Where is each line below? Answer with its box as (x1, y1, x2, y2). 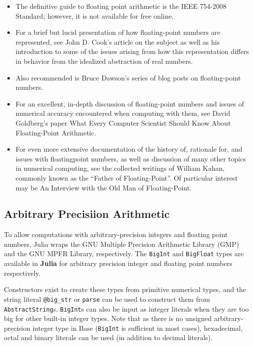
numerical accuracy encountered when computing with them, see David (15, 108, 230, 118)
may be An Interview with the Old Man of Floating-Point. (15, 182, 192, 192)
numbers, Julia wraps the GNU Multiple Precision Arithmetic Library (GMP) (4, 239, 239, 249)
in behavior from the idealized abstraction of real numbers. (15, 55, 193, 66)
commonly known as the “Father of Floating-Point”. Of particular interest (15, 172, 238, 183)
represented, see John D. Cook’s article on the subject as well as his (15, 36, 220, 47)
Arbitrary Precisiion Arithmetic (4, 206, 170, 221)
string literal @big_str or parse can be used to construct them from (4, 293, 210, 304)
